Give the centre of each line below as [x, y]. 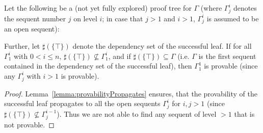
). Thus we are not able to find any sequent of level [137, 113]
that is [244, 113]
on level [85, 18]
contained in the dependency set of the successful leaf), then [98, 66]
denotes [245, 8]
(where [211, 8]
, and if [120, 56]
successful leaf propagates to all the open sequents [82, 103]
